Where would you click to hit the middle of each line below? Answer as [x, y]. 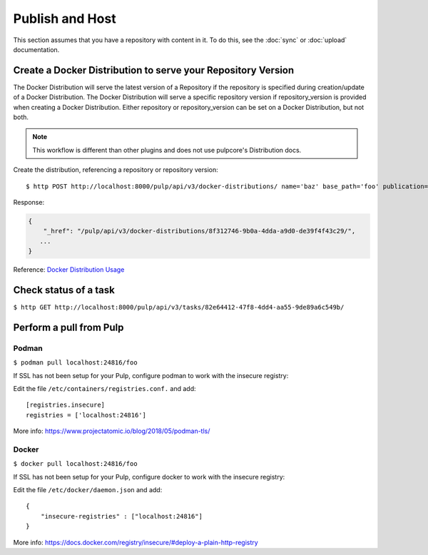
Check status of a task [64, 290]
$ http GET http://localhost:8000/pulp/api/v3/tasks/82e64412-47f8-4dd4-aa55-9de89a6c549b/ [179, 307]
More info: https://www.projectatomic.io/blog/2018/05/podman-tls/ [112, 431]
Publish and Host [65, 19]
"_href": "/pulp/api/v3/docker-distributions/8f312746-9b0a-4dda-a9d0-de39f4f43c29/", [199, 231]
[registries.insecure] [66, 405]
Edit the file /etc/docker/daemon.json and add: [88, 490]
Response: [29, 202]
